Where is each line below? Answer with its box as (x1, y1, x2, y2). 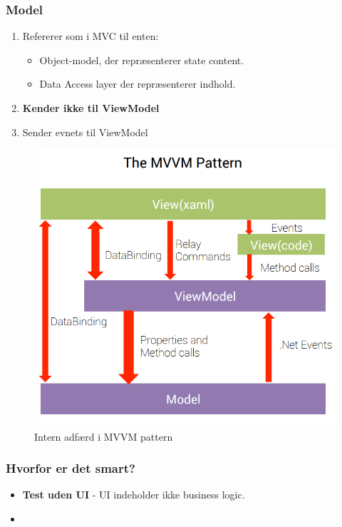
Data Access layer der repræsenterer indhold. (39, 76, 236, 91)
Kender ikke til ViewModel (22, 101, 160, 115)
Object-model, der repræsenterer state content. (39, 52, 244, 67)
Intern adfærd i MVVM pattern (34, 429, 173, 444)
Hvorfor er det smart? (6, 459, 135, 477)
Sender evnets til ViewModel (22, 124, 148, 139)
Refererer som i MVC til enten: (22, 29, 159, 44)
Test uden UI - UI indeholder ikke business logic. (22, 487, 245, 502)
